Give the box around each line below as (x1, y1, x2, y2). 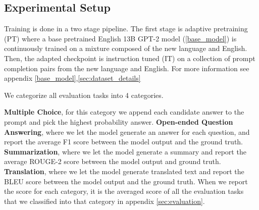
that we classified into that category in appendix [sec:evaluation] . (4, 195, 205, 206)
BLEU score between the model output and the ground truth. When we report (4, 176, 248, 186)
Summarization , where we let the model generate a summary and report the (4, 146, 246, 156)
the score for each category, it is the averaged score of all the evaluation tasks (4, 186, 244, 196)
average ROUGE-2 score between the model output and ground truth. (4, 156, 221, 167)
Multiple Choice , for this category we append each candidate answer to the (4, 107, 244, 117)
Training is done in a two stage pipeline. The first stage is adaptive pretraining (4, 23, 248, 34)
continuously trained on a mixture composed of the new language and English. (4, 43, 247, 54)
